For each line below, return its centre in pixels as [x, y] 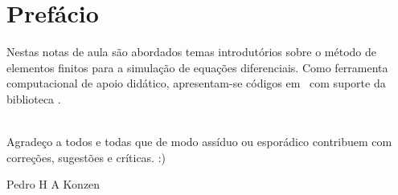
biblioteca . [34, 98]
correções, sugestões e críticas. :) [86, 157]
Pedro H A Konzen [53, 184]
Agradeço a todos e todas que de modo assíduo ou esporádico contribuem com [199, 142]
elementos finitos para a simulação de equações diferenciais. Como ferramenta [197, 67]
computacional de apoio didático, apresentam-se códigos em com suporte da [196, 83]
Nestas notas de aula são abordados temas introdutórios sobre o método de [192, 52]
